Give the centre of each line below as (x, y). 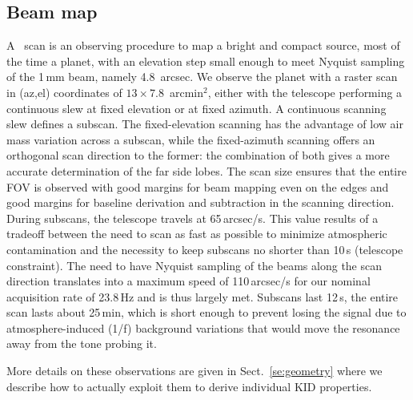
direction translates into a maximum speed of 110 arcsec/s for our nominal (188, 281)
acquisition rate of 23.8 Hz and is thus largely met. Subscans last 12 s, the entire (202, 296)
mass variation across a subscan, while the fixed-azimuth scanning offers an (191, 139)
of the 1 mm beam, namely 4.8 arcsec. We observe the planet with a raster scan (202, 77)
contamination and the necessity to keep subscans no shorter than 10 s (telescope (205, 249)
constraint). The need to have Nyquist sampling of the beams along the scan (194, 265)
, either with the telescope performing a (305, 92)
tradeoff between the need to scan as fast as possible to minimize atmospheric (197, 234)
